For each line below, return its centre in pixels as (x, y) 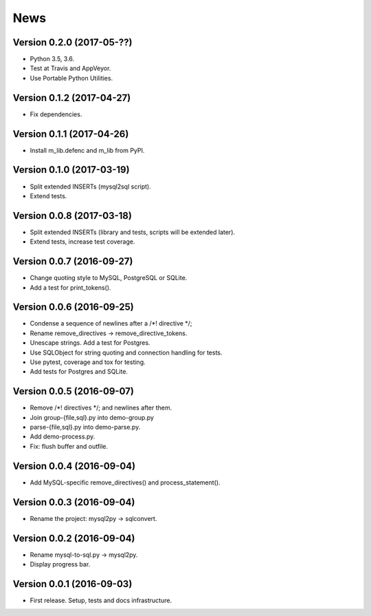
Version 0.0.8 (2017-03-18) (72, 216)
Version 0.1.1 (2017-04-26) (71, 134)
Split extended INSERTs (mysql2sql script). (90, 187)
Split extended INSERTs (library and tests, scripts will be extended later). (133, 232)
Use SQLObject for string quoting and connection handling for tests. (126, 352)
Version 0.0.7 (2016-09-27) (73, 262)
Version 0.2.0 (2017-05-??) (73, 42)
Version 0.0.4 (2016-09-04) (74, 466)
